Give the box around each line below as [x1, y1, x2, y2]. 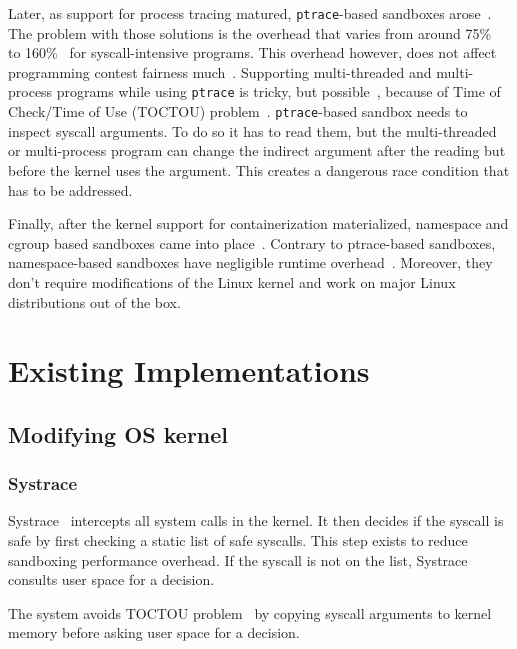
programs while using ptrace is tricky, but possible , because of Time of [56, 81, 501, 102]
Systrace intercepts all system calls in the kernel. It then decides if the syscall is [8, 510, 504, 531]
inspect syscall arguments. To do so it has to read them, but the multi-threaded [8, 120, 497, 141]
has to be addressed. [8, 179, 133, 200]
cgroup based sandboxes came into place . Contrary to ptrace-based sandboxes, [8, 232, 496, 253]
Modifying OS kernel [8, 418, 229, 449]
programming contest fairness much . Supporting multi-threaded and [8, 61, 432, 82]
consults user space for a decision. [8, 569, 215, 590]
